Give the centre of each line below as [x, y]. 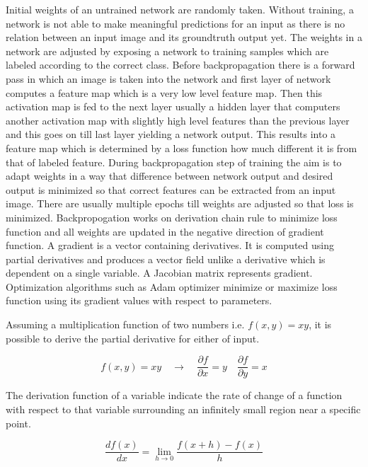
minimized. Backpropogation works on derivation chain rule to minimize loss [172, 217]
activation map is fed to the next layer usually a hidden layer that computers [173, 106]
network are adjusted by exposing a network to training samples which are [167, 51]
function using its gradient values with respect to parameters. [139, 300]
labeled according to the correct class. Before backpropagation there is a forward [180, 65]
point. [18, 423]
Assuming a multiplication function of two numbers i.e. [125, 324]
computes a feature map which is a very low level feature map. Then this [164, 92]
